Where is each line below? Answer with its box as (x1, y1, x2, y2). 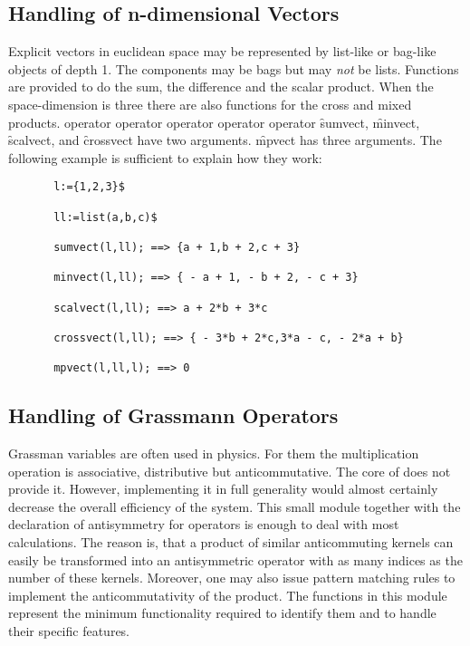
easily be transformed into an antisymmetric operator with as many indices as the (8, 550, 463, 569)
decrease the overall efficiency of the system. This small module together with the (8, 497, 461, 516)
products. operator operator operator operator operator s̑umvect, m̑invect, (8, 112, 420, 131)
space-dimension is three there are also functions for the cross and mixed (8, 94, 412, 113)
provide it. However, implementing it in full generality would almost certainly (8, 479, 438, 498)
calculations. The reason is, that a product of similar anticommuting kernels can (8, 533, 454, 552)
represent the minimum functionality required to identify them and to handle (8, 603, 436, 622)
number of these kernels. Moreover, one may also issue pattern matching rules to (8, 568, 456, 587)
